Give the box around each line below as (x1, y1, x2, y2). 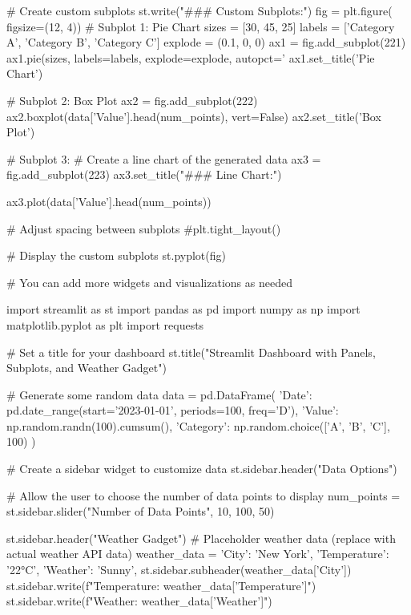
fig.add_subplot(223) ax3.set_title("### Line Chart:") (6, 166, 282, 183)
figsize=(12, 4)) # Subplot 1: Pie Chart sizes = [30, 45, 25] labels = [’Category (6, 18, 395, 34)
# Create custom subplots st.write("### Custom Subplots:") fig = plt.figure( (6, 2, 393, 18)
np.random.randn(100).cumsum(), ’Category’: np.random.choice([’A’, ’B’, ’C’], (6, 417, 390, 434)
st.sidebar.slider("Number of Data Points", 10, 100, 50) (6, 503, 275, 520)
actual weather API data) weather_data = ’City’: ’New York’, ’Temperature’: (6, 545, 389, 562)
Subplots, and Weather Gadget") (6, 359, 167, 376)
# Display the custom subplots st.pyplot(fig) (6, 247, 226, 264)
